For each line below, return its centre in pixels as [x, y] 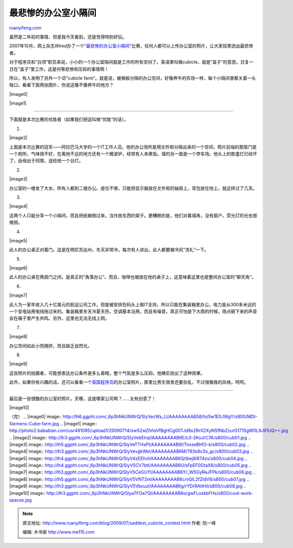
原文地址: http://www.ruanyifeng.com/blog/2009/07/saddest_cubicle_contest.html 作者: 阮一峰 [119, 523]
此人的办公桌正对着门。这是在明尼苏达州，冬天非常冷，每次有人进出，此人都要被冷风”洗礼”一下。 [109, 250]
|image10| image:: [27, 493]
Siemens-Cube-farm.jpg [34, 423]
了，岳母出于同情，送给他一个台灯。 [46, 161]
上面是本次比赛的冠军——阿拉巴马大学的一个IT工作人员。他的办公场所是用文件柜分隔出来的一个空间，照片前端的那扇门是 [133, 147]
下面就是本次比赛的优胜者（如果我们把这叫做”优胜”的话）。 [69, 120]
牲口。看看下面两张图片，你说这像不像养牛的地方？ [61, 85]
